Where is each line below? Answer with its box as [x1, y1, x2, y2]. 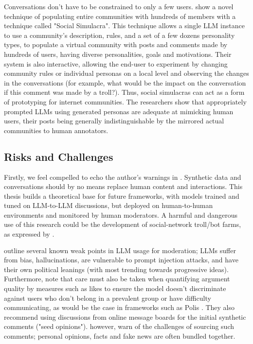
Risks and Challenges [4, 149, 113, 164]
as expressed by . [4, 229, 54, 239]
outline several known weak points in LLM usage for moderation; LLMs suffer [4, 245, 236, 255]
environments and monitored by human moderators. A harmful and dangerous [4, 209, 238, 220]
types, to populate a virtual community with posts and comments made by [4, 39, 228, 50]
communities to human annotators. [4, 125, 108, 135]
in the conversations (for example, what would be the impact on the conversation [4, 77, 246, 87]
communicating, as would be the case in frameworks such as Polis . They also [4, 302, 235, 312]
